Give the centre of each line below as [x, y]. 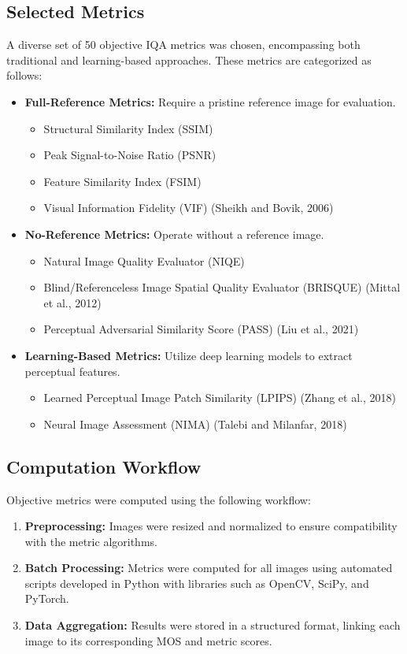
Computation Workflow [104, 466]
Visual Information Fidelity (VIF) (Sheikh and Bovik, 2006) [189, 208]
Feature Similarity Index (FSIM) [122, 181]
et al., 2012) [72, 302]
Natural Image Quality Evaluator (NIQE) [144, 260]
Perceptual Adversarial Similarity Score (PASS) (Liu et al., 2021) [201, 329]
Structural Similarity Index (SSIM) [128, 128]
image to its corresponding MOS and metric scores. [148, 640]
